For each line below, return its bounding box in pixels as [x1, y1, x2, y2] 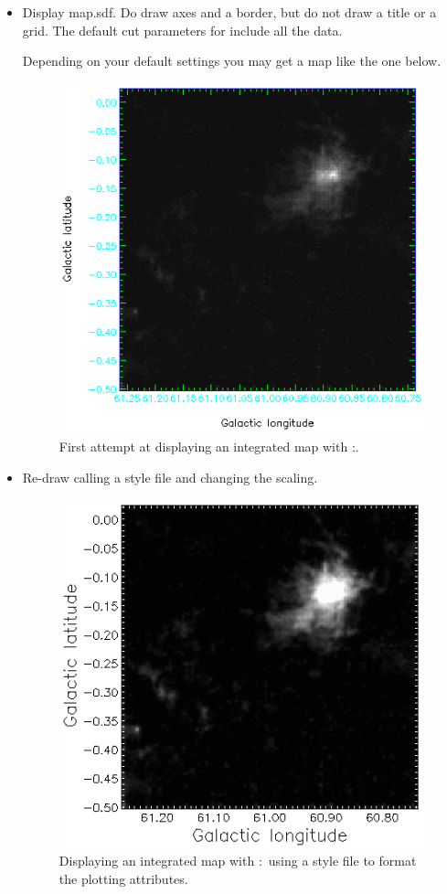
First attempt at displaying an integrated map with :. [59, 436, 359, 455]
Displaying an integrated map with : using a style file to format [59, 851, 417, 870]
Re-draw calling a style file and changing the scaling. [22, 467, 318, 486]
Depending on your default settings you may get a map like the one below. [22, 51, 442, 70]
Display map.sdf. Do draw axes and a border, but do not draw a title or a [22, 3, 437, 21]
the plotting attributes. [59, 868, 188, 888]
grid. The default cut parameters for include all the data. [22, 20, 343, 39]
